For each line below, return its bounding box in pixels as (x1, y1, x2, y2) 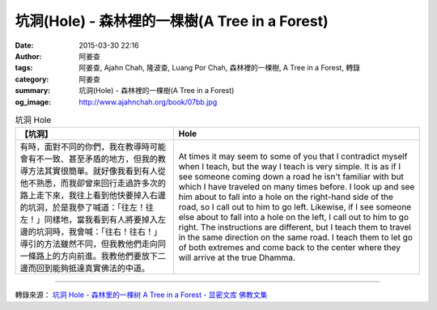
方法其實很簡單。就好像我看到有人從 (28, 166, 166, 177)
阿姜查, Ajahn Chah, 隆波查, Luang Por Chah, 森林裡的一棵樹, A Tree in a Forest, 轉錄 (78, 63, 360, 73)
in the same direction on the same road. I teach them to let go (178, 231, 413, 243)
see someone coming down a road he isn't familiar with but (178, 171, 404, 182)
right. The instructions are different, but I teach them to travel (178, 222, 412, 233)
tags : (15, 63, 33, 73)
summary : (15, 86, 51, 96)
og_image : (15, 97, 52, 107)
